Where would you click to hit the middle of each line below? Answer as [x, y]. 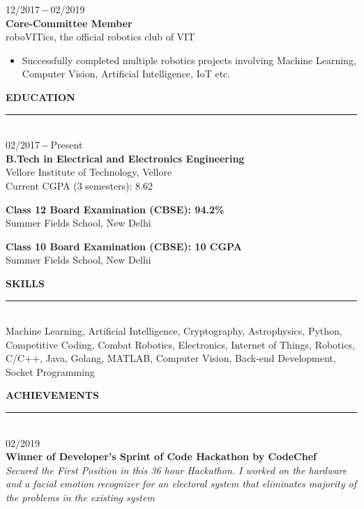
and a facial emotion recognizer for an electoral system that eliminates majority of [181, 484]
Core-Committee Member [69, 23]
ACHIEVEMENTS [53, 395]
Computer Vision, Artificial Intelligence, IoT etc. [126, 74]
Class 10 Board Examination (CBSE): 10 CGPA [124, 246]
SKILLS [25, 283]
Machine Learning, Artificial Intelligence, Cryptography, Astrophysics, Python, [174, 331]
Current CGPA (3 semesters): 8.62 [79, 185]
